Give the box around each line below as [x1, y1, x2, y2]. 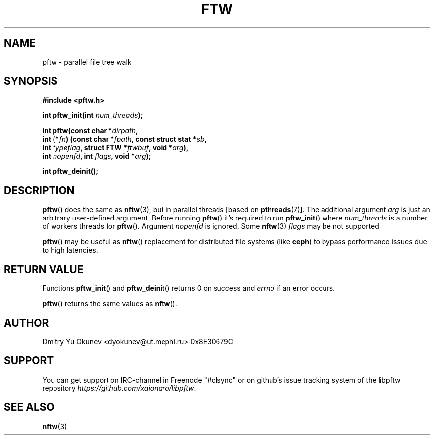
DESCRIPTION [4, 184, 75, 197]
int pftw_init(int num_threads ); [42, 111, 143, 120]
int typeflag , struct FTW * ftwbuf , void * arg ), [42, 143, 189, 152]
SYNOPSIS [4, 75, 58, 88]
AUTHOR [4, 316, 49, 329]
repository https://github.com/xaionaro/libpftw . [42, 384, 196, 392]
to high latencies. [42, 246, 98, 255]
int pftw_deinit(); [42, 167, 99, 176]
